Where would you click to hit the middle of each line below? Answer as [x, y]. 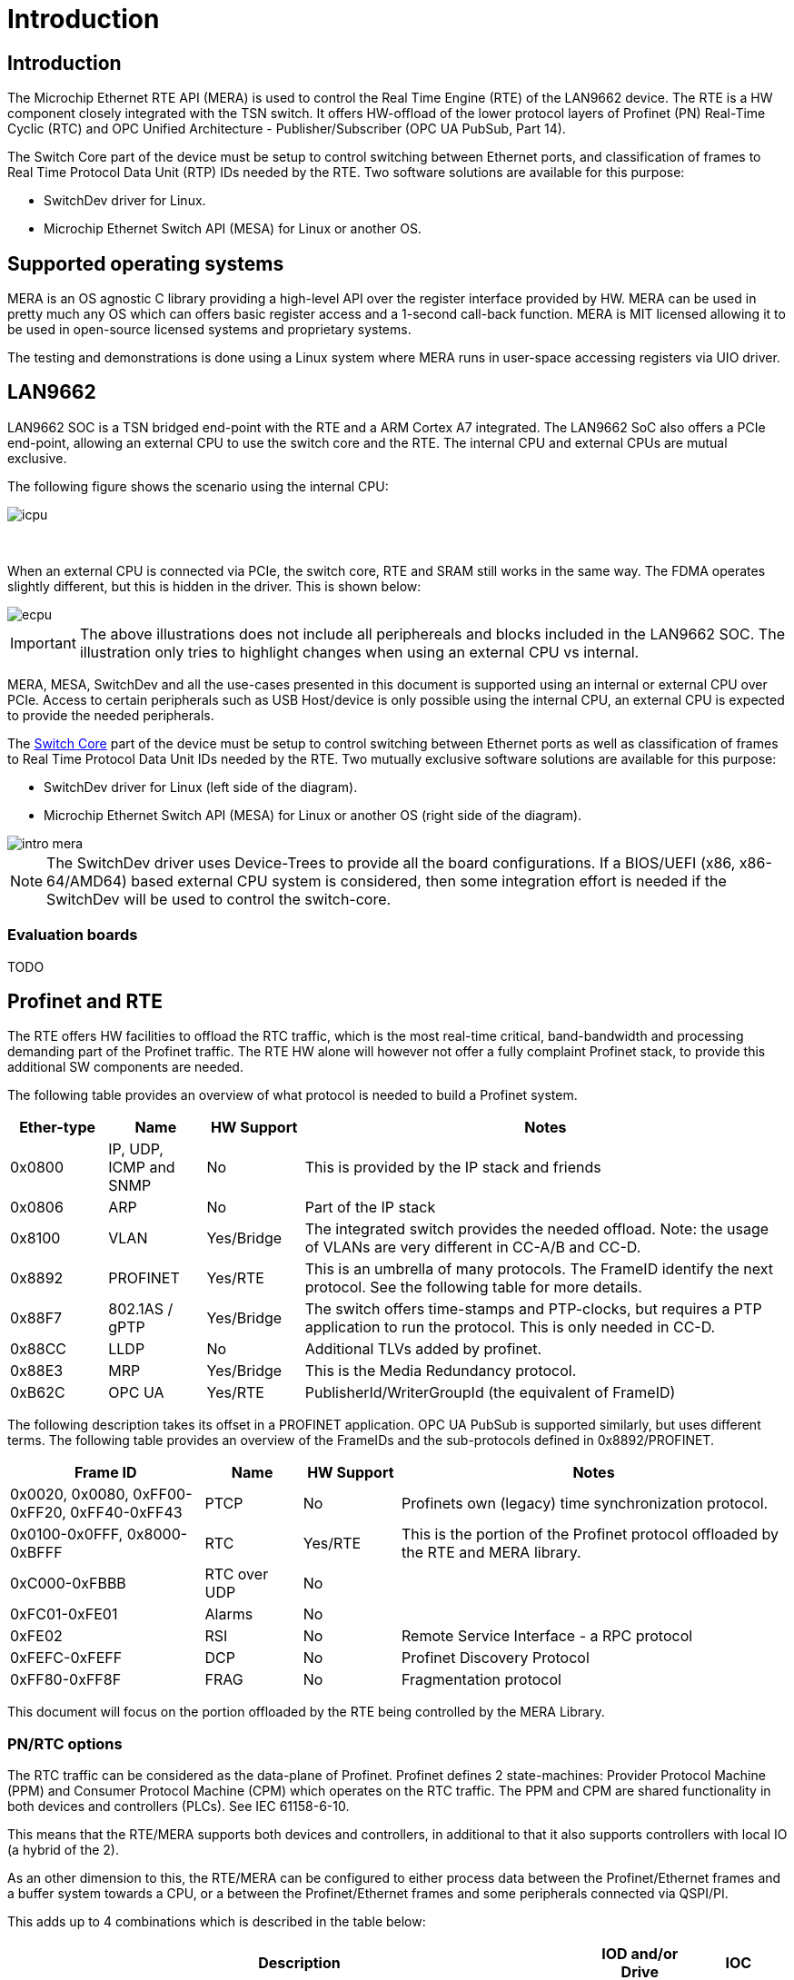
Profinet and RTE [85, 1002]
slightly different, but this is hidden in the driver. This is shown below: [214, 586]
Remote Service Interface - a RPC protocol [547, 1636]
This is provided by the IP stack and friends [453, 1168]
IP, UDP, [136, 1149]
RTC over [237, 1574]
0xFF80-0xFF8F [66, 1680]
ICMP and [142, 1168]
